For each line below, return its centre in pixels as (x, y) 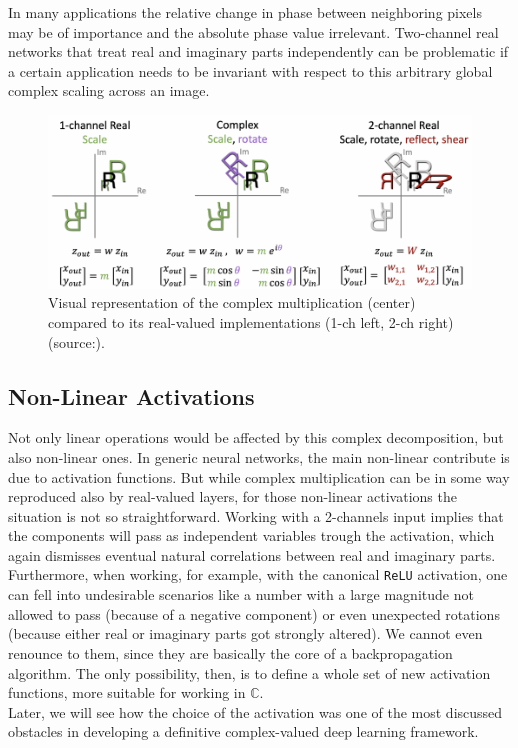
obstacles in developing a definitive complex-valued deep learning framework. (243, 731)
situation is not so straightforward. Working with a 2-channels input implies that (256, 515)
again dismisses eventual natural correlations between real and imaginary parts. (252, 554)
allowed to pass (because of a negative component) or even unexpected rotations (254, 613)
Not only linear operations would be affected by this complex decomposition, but (256, 437)
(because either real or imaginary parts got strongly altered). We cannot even (245, 633)
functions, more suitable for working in (127, 692)
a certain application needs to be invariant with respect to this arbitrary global (250, 70)
